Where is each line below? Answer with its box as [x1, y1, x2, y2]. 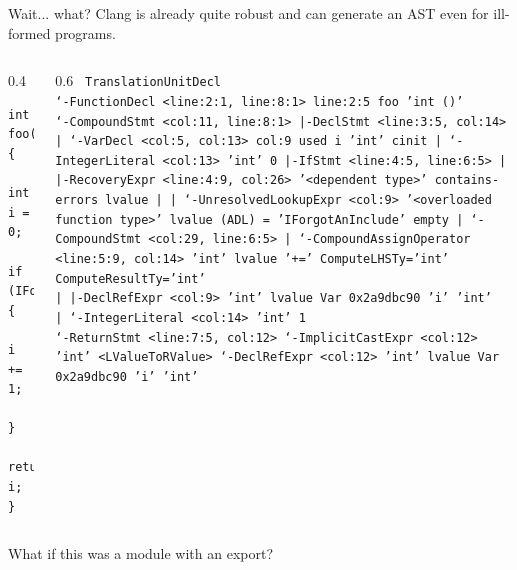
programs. [55, 22, 116, 43]
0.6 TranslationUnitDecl [55, 70, 221, 91]
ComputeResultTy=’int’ [55, 271, 206, 286]
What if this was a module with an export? [8, 543, 274, 564]
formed [8, 22, 51, 43]
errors [55, 193, 99, 208]
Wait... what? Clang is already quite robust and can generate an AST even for [8, 3, 489, 23]
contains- [434, 173, 500, 188]
